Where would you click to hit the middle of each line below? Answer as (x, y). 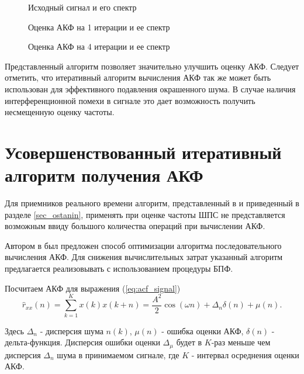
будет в (189, 342)
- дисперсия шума (72, 330)
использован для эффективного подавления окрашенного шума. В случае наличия (150, 89)
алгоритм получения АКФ (104, 175)
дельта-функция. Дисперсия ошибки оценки (82, 342)
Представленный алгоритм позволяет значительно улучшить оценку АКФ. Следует (152, 66)
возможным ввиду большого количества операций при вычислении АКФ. (135, 226)
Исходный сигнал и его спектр (82, 7)
